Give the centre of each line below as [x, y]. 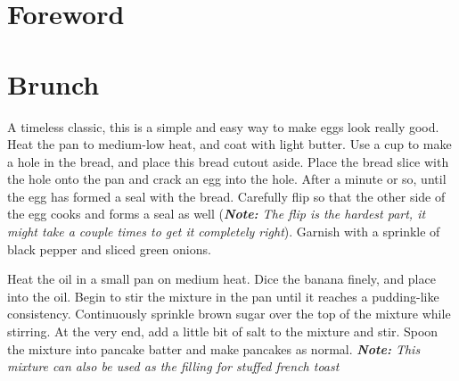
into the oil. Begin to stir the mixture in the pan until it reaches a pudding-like [223, 296]
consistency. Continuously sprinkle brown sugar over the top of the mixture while [229, 314]
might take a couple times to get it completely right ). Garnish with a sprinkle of [224, 232]
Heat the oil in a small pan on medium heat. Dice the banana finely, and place [221, 279]
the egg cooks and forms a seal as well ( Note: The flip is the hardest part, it [217, 214]
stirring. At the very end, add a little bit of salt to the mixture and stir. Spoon [223, 331]
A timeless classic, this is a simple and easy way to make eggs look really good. [223, 126]
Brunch [53, 83]
